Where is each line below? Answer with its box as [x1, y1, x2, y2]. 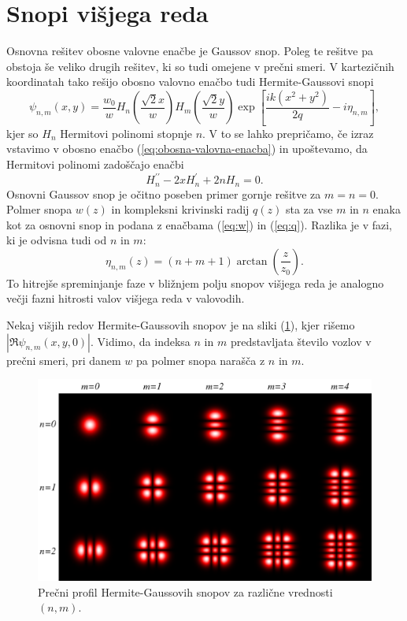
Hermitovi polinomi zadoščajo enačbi [6, 155, 184, 172]
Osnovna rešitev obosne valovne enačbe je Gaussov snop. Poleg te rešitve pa [6, 43, 373, 59]
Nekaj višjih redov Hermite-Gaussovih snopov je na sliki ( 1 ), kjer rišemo [6, 317, 355, 333]
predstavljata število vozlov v [230, 333, 372, 349]
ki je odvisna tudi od [6, 232, 107, 248]
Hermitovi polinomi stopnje [60, 125, 192, 141]
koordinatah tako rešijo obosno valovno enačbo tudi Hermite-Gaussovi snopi [6, 73, 374, 90]
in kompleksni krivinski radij [111, 201, 250, 218]
